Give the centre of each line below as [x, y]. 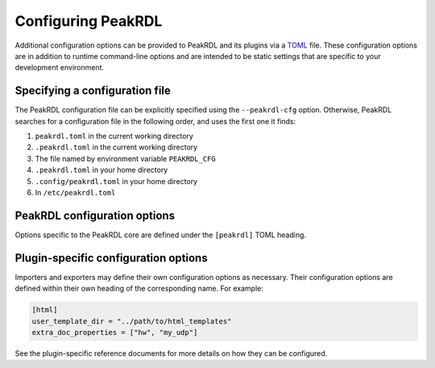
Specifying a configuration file [93, 91]
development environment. [60, 68]
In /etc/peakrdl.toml [75, 192]
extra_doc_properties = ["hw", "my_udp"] [115, 332]
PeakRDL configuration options [95, 215]
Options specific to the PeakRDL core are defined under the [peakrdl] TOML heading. [160, 235]
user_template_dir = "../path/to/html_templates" [132, 321]
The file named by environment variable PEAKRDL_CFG [126, 158]
